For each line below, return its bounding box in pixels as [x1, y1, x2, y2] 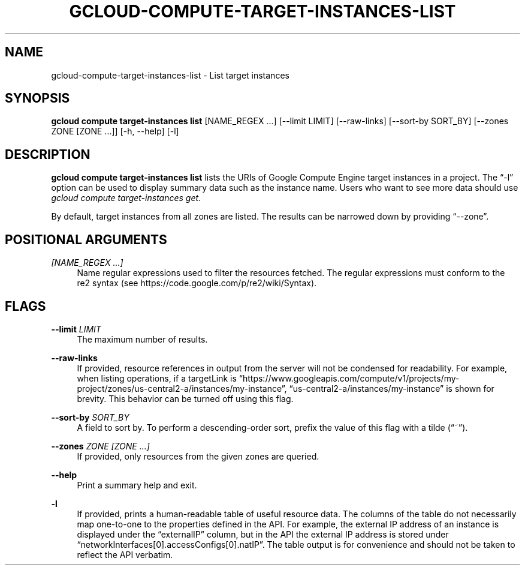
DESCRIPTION [5, 146, 90, 162]
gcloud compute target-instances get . [51, 193, 201, 203]
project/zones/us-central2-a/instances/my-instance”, [77, 383, 287, 394]
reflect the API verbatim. [77, 549, 173, 560]
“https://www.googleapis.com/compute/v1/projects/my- [239, 373, 460, 383]
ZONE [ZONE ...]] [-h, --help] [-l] [51, 126, 179, 137]
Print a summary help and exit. [77, 479, 197, 490]
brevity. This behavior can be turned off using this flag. [77, 393, 294, 404]
